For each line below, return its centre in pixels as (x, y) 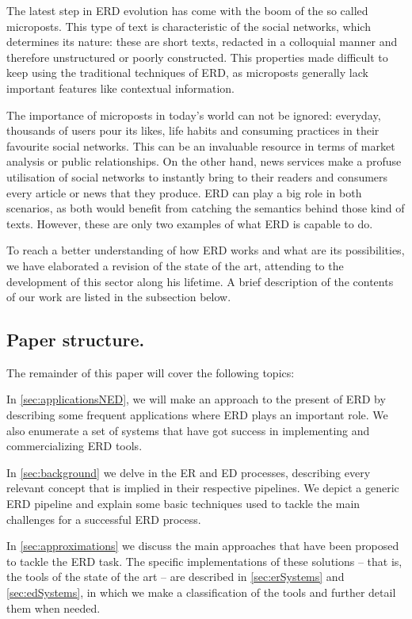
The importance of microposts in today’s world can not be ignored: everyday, (194, 115)
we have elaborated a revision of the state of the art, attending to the (175, 265)
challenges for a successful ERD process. (104, 519)
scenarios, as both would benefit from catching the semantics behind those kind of (206, 208)
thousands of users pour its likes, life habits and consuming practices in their (193, 130)
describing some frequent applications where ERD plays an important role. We (197, 415)
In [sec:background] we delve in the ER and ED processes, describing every (189, 472)
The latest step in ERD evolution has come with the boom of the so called (187, 10)
